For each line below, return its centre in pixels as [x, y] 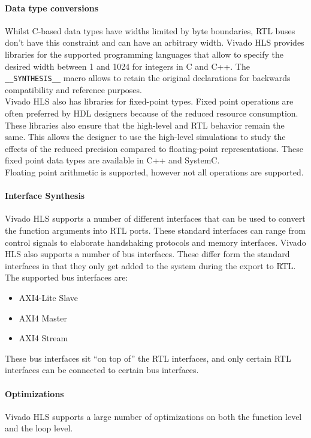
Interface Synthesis [45, 196]
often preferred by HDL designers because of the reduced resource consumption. [152, 113]
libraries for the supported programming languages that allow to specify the [144, 54]
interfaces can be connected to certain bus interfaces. [102, 370]
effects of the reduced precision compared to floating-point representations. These [154, 148]
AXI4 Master [43, 318]
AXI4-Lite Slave [48, 297]
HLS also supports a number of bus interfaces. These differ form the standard [147, 254]
